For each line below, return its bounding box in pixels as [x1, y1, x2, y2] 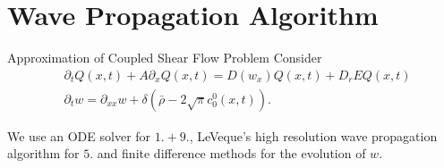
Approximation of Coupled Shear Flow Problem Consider [7, 48, 322, 67]
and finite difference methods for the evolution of [97, 144, 366, 163]
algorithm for [7, 144, 80, 163]
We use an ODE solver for [7, 126, 151, 145]
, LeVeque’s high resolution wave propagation [189, 126, 438, 145]
